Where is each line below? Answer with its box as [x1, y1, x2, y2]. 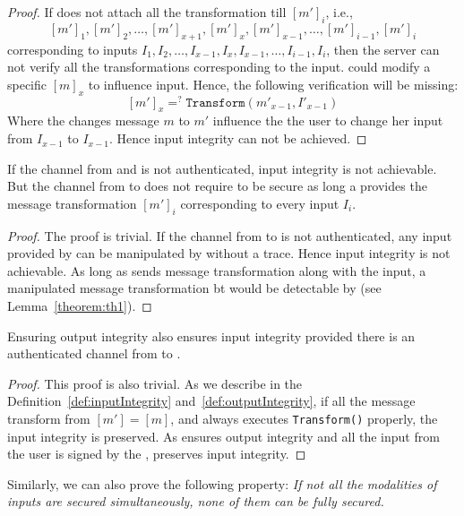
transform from [7, 408, 90, 427]
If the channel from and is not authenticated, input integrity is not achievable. [7, 159, 437, 177]
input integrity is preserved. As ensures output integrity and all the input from [7, 426, 440, 445]
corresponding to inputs [7, 39, 138, 58]
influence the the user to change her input [212, 111, 443, 130]
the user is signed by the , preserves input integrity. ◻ [7, 444, 306, 463]
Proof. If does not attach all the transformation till [7, 3, 287, 21]
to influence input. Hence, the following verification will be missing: [88, 74, 459, 93]
